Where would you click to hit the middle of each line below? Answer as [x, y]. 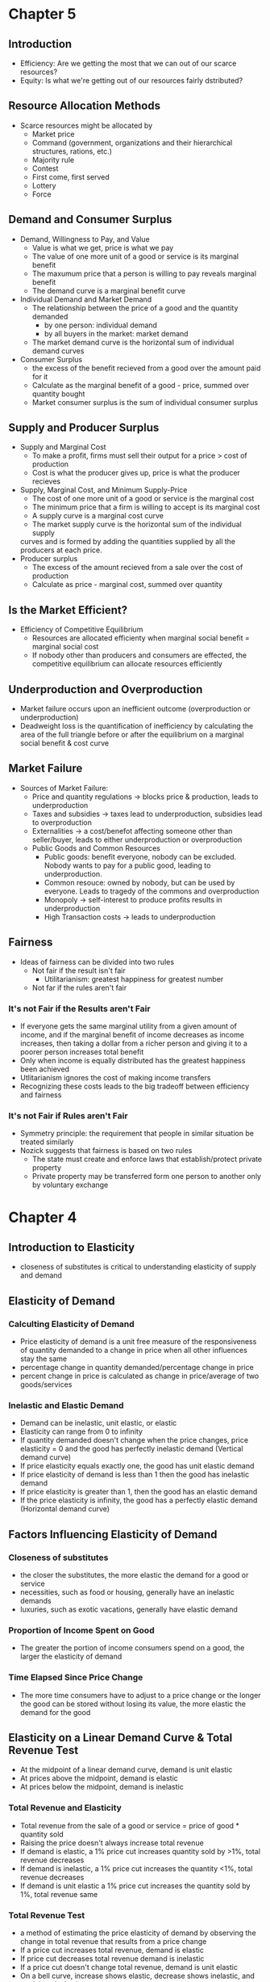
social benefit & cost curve [64, 743]
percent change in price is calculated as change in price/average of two [139, 1376]
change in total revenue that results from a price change [113, 1941]
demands [35, 1600]
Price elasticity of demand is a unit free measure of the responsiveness [138, 1341]
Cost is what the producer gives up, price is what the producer [136, 473]
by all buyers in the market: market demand [116, 333]
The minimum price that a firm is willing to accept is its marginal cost [146, 507]
